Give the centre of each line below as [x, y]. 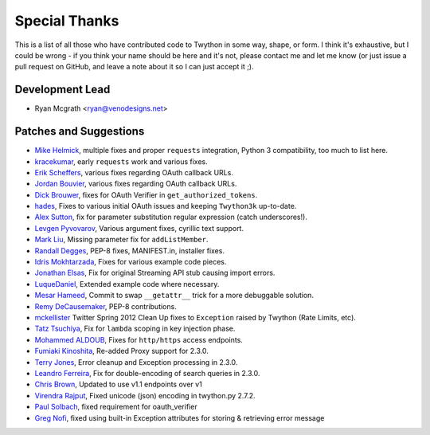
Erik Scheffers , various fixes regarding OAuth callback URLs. [134, 172]
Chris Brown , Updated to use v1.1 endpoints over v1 [118, 384]
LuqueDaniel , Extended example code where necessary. [127, 284]
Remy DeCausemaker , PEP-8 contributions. [106, 306]
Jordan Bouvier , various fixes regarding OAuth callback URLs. [136, 184]
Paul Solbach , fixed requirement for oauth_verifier [116, 407]
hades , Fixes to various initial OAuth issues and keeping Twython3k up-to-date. [166, 206]
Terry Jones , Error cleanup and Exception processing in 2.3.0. [136, 362]
